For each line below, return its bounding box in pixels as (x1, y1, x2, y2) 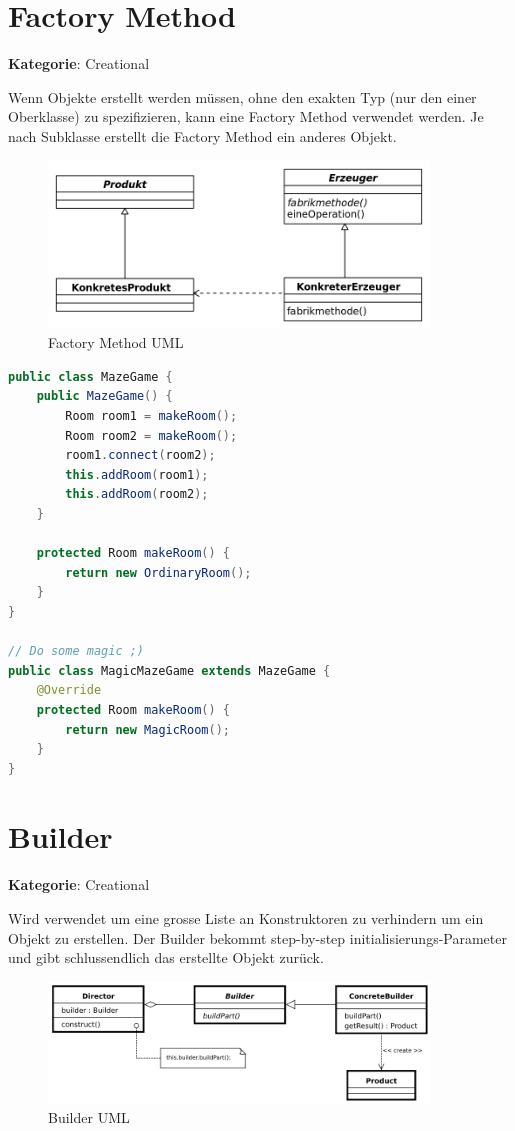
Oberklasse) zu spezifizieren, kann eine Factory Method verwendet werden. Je (8, 106, 484, 127)
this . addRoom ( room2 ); (65, 487, 209, 502)
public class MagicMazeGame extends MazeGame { (8, 663, 331, 678)
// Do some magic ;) (8, 644, 145, 659)
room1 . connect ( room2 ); (65, 448, 216, 463)
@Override (36, 683, 102, 698)
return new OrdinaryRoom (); (65, 565, 252, 580)
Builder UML (48, 1107, 130, 1128)
